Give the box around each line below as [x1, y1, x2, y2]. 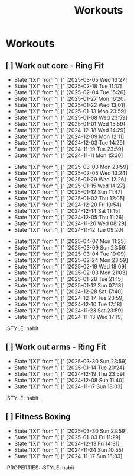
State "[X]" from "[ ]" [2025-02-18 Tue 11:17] [14, 82, 122, 90]
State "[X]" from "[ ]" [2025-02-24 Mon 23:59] [14, 257, 128, 264]
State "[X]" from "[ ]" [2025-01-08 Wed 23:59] [14, 114, 128, 121]
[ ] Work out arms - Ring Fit [5, 342, 107, 352]
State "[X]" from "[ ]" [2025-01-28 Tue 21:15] [14, 276, 123, 282]
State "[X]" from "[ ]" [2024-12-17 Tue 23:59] [14, 295, 125, 301]
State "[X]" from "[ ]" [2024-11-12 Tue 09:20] [14, 226, 124, 233]
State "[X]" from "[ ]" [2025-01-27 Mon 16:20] [14, 95, 126, 102]
